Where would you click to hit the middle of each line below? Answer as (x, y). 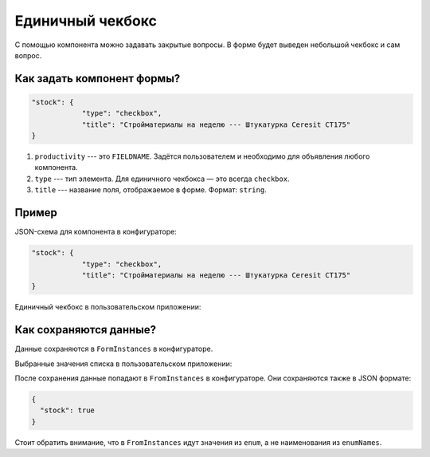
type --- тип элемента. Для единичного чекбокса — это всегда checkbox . (162, 179)
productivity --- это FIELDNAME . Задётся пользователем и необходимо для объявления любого (202, 156)
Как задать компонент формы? (98, 79)
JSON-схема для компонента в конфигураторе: (96, 232)
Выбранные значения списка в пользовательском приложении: (123, 364)
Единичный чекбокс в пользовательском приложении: (108, 307)
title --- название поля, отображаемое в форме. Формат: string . (150, 190)
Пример (36, 213)
